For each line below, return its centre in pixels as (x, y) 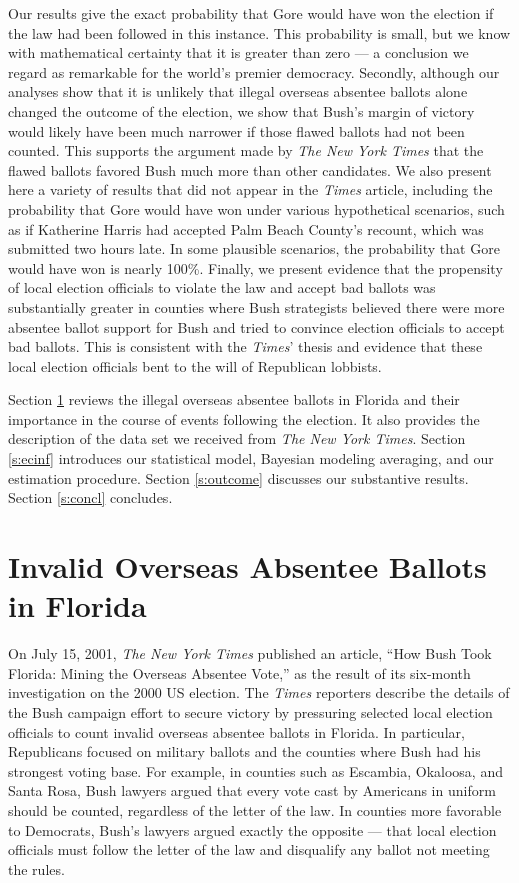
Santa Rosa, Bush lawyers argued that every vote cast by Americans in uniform (252, 790)
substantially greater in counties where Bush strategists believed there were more (256, 306)
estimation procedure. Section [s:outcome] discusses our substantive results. (238, 477)
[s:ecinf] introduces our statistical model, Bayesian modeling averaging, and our (251, 458)
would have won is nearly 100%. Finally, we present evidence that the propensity (255, 267)
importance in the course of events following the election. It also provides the (244, 418)
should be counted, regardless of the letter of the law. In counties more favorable (255, 809)
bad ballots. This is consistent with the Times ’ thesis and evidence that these (245, 346)
